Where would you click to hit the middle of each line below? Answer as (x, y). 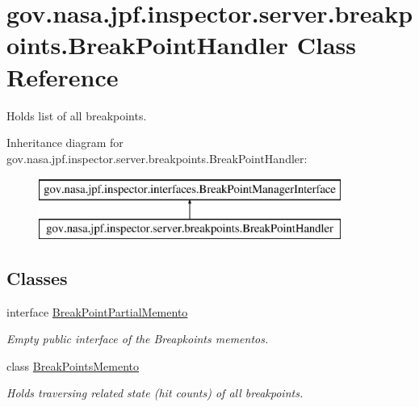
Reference (63, 76)
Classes (37, 277)
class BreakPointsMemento (73, 365)
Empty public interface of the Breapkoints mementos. (138, 339)
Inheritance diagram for (65, 143)
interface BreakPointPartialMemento (97, 311)
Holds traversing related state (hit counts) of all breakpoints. (155, 393)
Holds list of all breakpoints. (77, 115)
